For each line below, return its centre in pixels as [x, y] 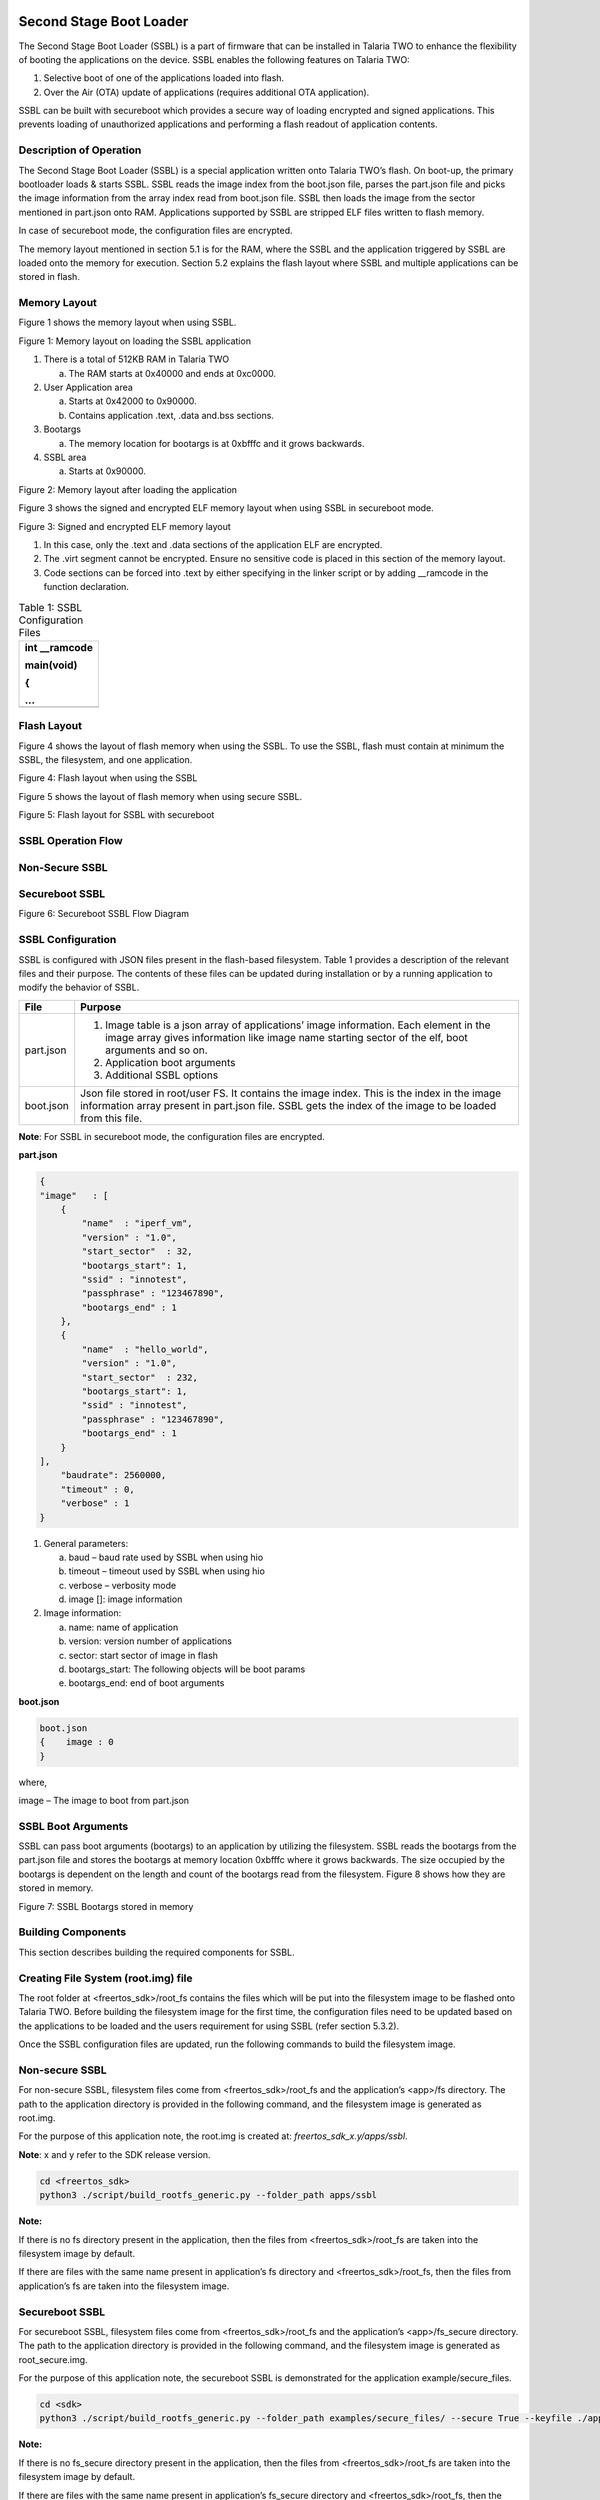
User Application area [88, 387]
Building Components [72, 1932]
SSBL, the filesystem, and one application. [105, 760]
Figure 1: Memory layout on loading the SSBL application [135, 341]
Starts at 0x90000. [107, 471]
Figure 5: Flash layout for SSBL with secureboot [116, 815]
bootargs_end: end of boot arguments [146, 1683]
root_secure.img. [53, 2359]
